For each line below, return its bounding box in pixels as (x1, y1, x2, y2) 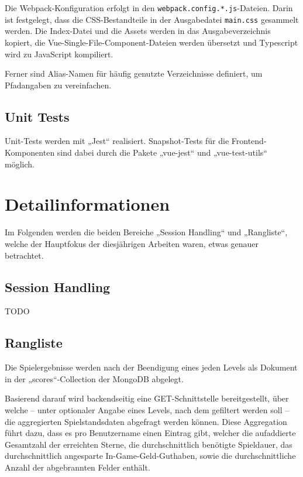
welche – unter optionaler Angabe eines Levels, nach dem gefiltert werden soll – (5, 403, 290, 416)
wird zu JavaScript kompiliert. (5, 47, 113, 60)
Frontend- (231, 135, 267, 147)
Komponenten (5, 146, 55, 159)
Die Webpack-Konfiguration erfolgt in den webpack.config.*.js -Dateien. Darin (5, 2, 293, 13)
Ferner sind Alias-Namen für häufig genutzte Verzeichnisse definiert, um (5, 67, 263, 80)
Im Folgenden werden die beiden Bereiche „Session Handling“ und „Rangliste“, (5, 226, 288, 238)
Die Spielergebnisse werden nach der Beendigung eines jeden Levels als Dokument (5, 361, 298, 373)
